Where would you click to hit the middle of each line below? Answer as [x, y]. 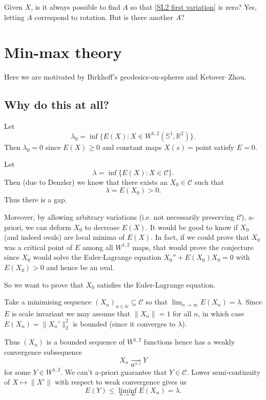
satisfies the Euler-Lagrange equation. [156, 284]
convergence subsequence [43, 352]
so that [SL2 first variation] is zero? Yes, [193, 7]
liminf [128, 391]
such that [209, 182]
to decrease [102, 227]
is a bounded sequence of [86, 342]
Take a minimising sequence [48, 302]
